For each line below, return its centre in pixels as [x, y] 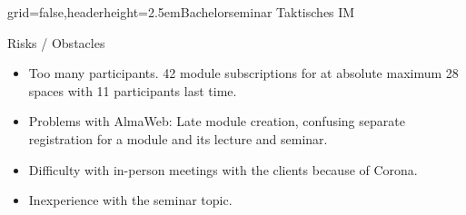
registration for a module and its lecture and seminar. [178, 138]
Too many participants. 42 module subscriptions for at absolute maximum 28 [243, 73]
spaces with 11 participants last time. [133, 90]
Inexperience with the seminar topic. [130, 200]
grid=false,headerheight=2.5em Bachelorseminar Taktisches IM [181, 12]
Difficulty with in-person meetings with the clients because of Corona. [223, 169]
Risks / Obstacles [56, 42]
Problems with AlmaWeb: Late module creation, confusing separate [217, 121]
